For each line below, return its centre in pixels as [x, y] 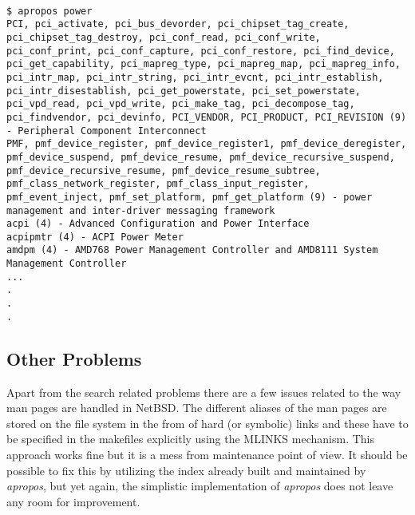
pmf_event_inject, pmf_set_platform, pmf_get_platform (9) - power [190, 197]
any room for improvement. [73, 501]
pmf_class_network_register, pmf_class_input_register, [158, 184]
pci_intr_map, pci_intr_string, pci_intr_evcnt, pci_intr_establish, [195, 77]
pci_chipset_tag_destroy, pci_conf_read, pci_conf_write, [164, 37]
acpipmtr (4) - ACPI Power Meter [95, 237]
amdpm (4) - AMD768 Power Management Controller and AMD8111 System [192, 250]
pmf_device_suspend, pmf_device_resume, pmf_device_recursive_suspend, [201, 157]
